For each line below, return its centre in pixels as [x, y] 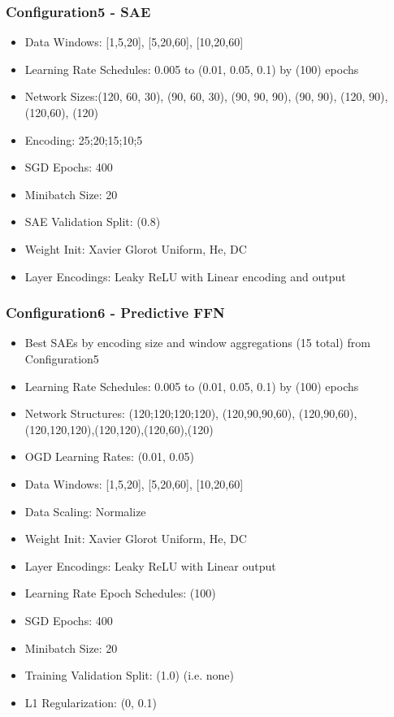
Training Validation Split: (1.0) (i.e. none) [129, 675]
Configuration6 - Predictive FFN [115, 313]
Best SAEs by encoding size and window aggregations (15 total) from [197, 343]
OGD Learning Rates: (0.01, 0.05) [109, 456]
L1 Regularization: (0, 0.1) [91, 702]
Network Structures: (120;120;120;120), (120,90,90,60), [160, 413]
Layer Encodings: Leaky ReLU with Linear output [150, 565]
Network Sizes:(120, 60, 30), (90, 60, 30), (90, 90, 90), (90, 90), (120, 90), [206, 96]
